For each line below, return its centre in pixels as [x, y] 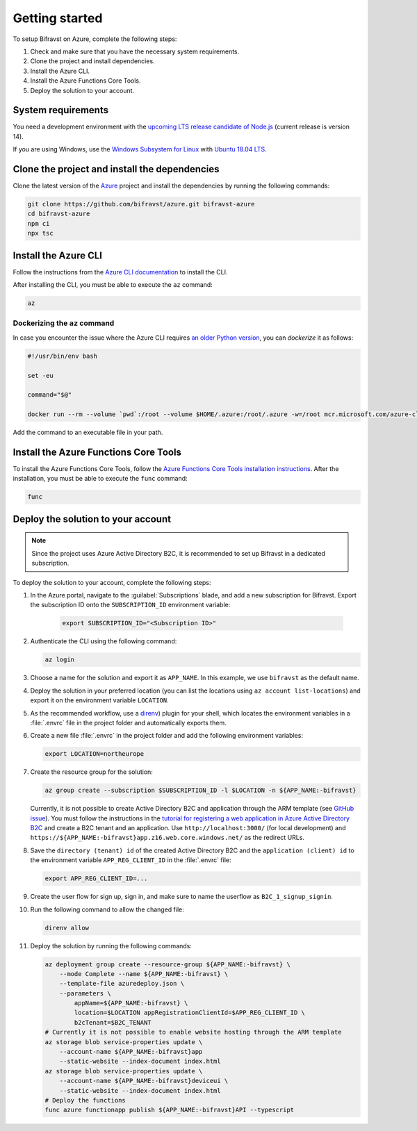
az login [60, 660]
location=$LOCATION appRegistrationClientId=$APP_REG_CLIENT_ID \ [190, 1013]
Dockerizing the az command [64, 323]
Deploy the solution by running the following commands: [111, 946]
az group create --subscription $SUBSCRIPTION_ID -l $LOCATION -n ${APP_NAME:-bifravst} [201, 791]
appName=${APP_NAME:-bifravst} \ [131, 1003]
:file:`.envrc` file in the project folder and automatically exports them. [128, 723]
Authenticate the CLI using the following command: [104, 641]
